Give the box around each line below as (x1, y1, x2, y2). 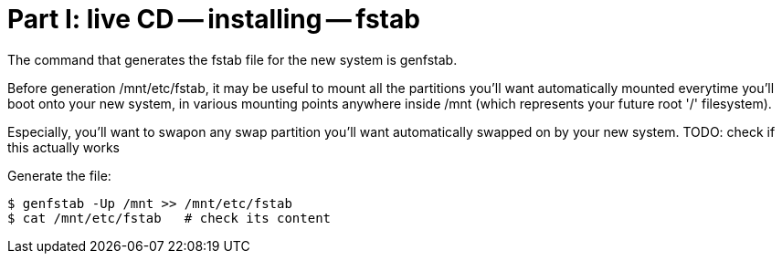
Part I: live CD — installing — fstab (7, 4, 420, 35)
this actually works (7, 139, 120, 155)
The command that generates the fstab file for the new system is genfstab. (7, 51, 458, 68)
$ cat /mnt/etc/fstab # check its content (7, 210, 332, 225)
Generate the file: (7, 167, 111, 183)
